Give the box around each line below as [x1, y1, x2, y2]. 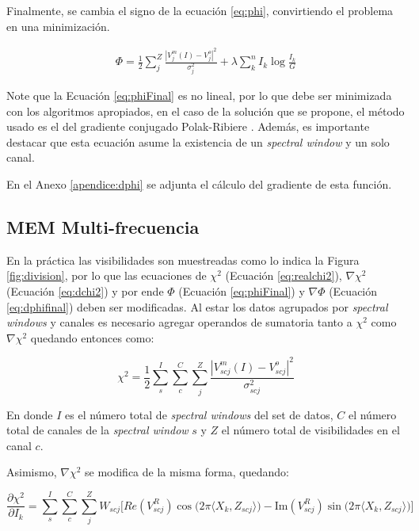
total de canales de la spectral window [6, 422, 189, 438]
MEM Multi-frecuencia [6, 214, 200, 239]
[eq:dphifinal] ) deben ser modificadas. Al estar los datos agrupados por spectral [6, 298, 388, 315]
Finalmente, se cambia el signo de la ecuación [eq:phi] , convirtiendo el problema [6, 2, 394, 18]
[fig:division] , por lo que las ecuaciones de [6, 267, 207, 284]
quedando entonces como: [30, 329, 154, 346]
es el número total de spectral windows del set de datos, [65, 406, 333, 422]
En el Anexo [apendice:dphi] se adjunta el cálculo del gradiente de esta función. [6, 175, 392, 192]
